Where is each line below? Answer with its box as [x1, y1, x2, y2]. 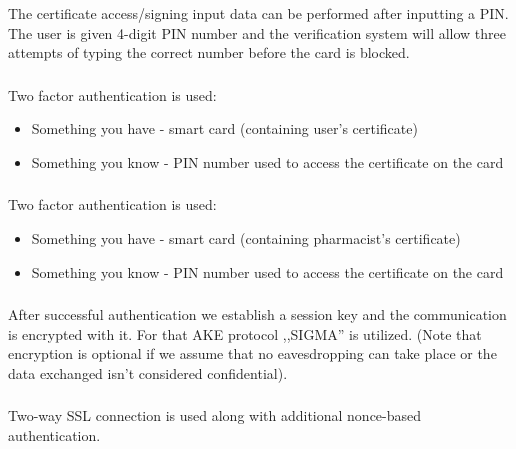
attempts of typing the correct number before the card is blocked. [8, 42, 410, 63]
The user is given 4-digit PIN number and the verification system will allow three [8, 22, 507, 43]
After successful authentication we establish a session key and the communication [8, 304, 507, 325]
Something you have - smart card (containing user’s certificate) [31, 118, 418, 139]
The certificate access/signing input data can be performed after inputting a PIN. [8, 2, 509, 23]
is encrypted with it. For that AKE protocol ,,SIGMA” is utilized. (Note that [8, 323, 482, 344]
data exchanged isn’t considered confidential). [8, 362, 288, 383]
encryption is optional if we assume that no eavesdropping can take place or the [8, 343, 497, 364]
